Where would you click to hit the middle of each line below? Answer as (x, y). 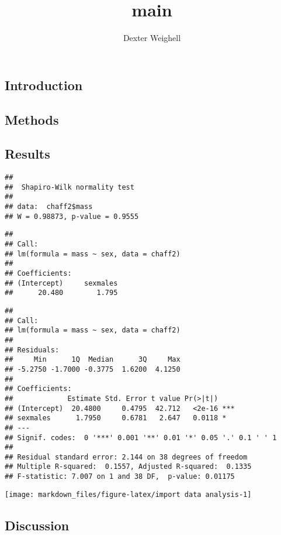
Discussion (37, 525)
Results (27, 154)
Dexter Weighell (152, 38)
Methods (32, 119)
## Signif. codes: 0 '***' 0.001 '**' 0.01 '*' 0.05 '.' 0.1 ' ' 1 (141, 438)
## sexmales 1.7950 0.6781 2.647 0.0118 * (116, 418)
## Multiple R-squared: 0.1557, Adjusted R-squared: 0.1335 (128, 467)
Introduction (44, 85)
